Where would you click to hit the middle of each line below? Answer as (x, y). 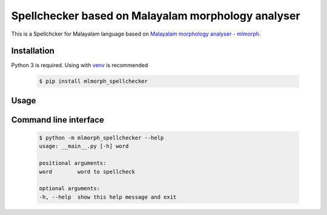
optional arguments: (69, 188)
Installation (33, 51)
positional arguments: (73, 163)
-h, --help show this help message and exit (108, 197)
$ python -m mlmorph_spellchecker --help (101, 138)
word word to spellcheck (87, 172)
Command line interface (58, 120)
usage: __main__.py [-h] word (84, 146)
